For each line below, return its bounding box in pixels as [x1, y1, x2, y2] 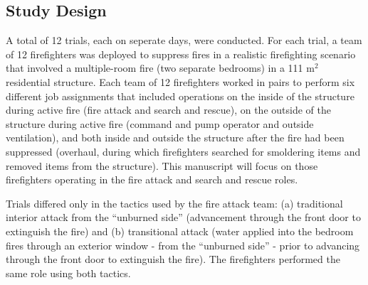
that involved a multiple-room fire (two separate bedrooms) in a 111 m [6, 60, 315, 75]
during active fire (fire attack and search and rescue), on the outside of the [6, 102, 331, 117]
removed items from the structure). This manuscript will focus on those [6, 158, 318, 173]
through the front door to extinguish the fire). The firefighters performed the [6, 252, 340, 267]
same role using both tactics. [6, 265, 131, 280]
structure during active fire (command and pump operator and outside [6, 116, 314, 131]
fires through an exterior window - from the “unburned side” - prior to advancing [6, 237, 360, 252]
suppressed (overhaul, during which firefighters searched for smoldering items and [6, 144, 361, 158]
